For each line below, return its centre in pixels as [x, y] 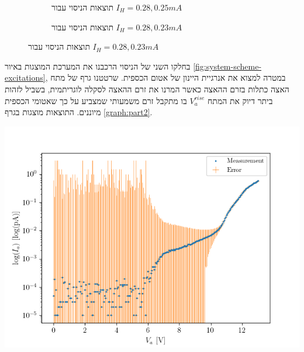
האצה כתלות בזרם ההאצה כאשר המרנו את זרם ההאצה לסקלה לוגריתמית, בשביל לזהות [147, 89]
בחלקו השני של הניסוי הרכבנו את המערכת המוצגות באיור [98, 66]
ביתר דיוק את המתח [240, 100]
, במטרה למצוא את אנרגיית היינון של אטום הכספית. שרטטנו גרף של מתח [165, 77]
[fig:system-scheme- [227, 66]
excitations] [25, 77]
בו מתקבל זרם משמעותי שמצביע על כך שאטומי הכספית [96, 100]
